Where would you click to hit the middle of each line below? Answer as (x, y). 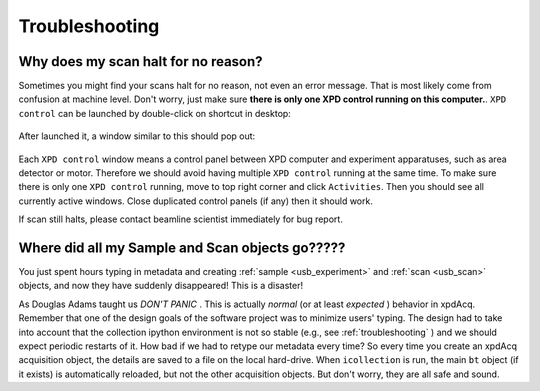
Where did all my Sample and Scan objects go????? (182, 248)
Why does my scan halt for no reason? (141, 61)
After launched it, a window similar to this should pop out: (137, 136)
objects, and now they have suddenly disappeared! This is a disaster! (161, 286)
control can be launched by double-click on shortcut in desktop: (155, 113)
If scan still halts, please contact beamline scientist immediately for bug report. (181, 219)
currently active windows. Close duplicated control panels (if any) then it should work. (196, 201)
